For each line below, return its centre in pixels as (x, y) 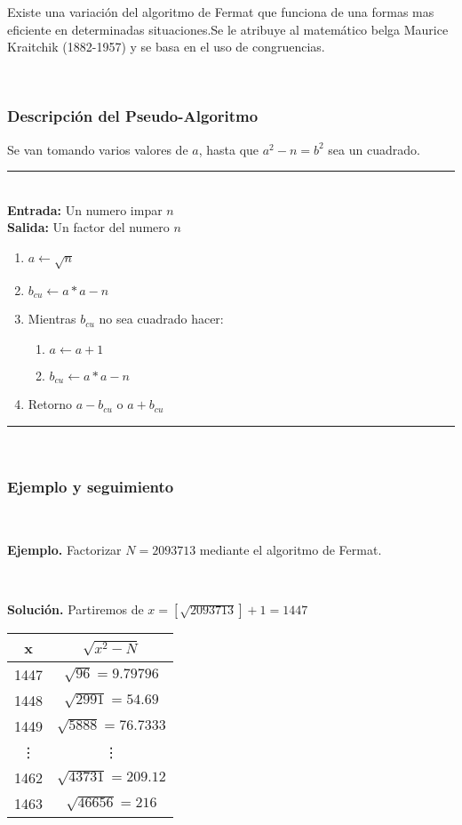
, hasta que (229, 149)
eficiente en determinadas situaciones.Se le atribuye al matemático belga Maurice (228, 29)
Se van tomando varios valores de (98, 149)
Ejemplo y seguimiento (91, 487)
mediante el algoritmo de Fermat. (291, 550)
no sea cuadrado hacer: (161, 319)
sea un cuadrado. (374, 149)
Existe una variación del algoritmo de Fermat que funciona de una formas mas (221, 12)
